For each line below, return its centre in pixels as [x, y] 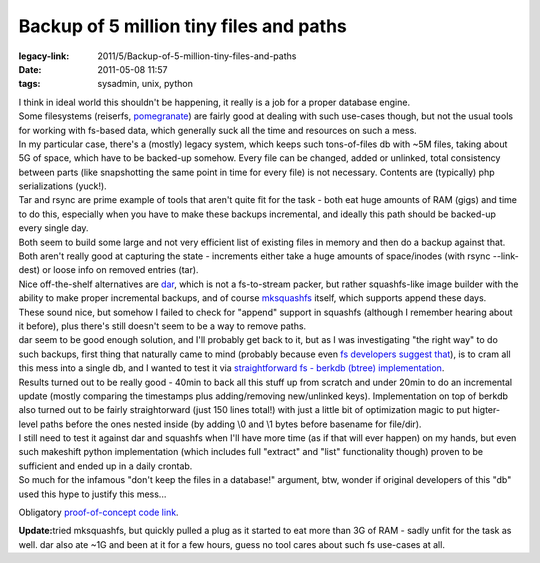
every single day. [53, 228]
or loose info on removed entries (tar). [120, 270]
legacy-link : [44, 56]
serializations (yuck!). [62, 186]
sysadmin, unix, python [145, 84]
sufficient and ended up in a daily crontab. [105, 466]
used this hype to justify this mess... [92, 494]
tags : [29, 84]
